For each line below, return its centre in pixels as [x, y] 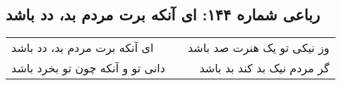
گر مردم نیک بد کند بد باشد [264, 68]
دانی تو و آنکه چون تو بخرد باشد [88, 68]
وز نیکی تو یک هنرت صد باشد [258, 48]
